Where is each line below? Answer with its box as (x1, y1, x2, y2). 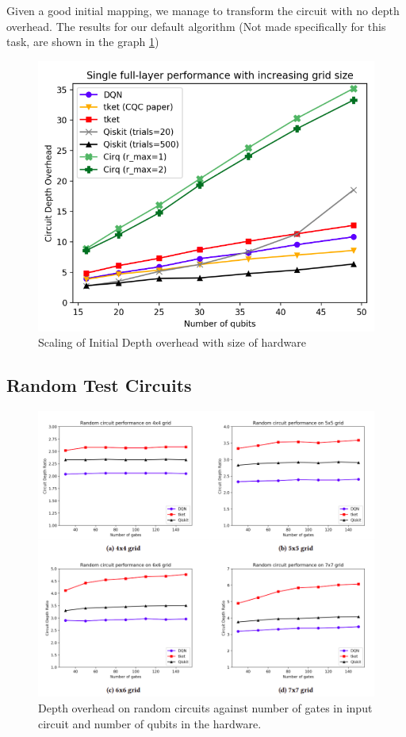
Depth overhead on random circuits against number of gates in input (38, 699, 373, 716)
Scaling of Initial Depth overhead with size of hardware (38, 334, 306, 351)
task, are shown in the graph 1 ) (6, 33, 159, 50)
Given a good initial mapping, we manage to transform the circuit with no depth (6, 2, 400, 18)
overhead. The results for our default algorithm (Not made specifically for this (6, 17, 386, 34)
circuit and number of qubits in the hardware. (38, 715, 262, 731)
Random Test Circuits (6, 373, 192, 397)
